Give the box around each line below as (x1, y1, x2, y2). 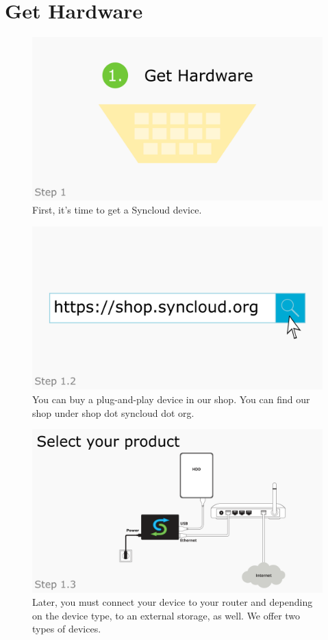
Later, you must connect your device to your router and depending (32, 595, 313, 609)
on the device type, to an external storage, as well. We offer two (32, 608, 301, 622)
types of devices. (32, 622, 101, 636)
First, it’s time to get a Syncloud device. (32, 203, 202, 217)
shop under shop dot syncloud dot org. (32, 405, 194, 420)
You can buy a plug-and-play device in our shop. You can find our (32, 392, 310, 406)
